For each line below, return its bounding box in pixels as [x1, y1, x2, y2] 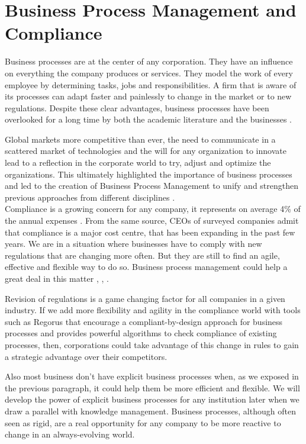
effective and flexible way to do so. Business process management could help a [5, 260, 288, 273]
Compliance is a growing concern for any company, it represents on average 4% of [5, 202, 301, 215]
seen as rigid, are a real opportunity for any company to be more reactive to [5, 416, 281, 429]
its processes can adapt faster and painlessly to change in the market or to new [5, 90, 292, 102]
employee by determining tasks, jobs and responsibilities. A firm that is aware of [5, 78, 297, 91]
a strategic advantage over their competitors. [5, 350, 168, 362]
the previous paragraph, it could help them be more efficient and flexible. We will [5, 381, 300, 394]
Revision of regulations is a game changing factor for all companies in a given [5, 292, 285, 304]
